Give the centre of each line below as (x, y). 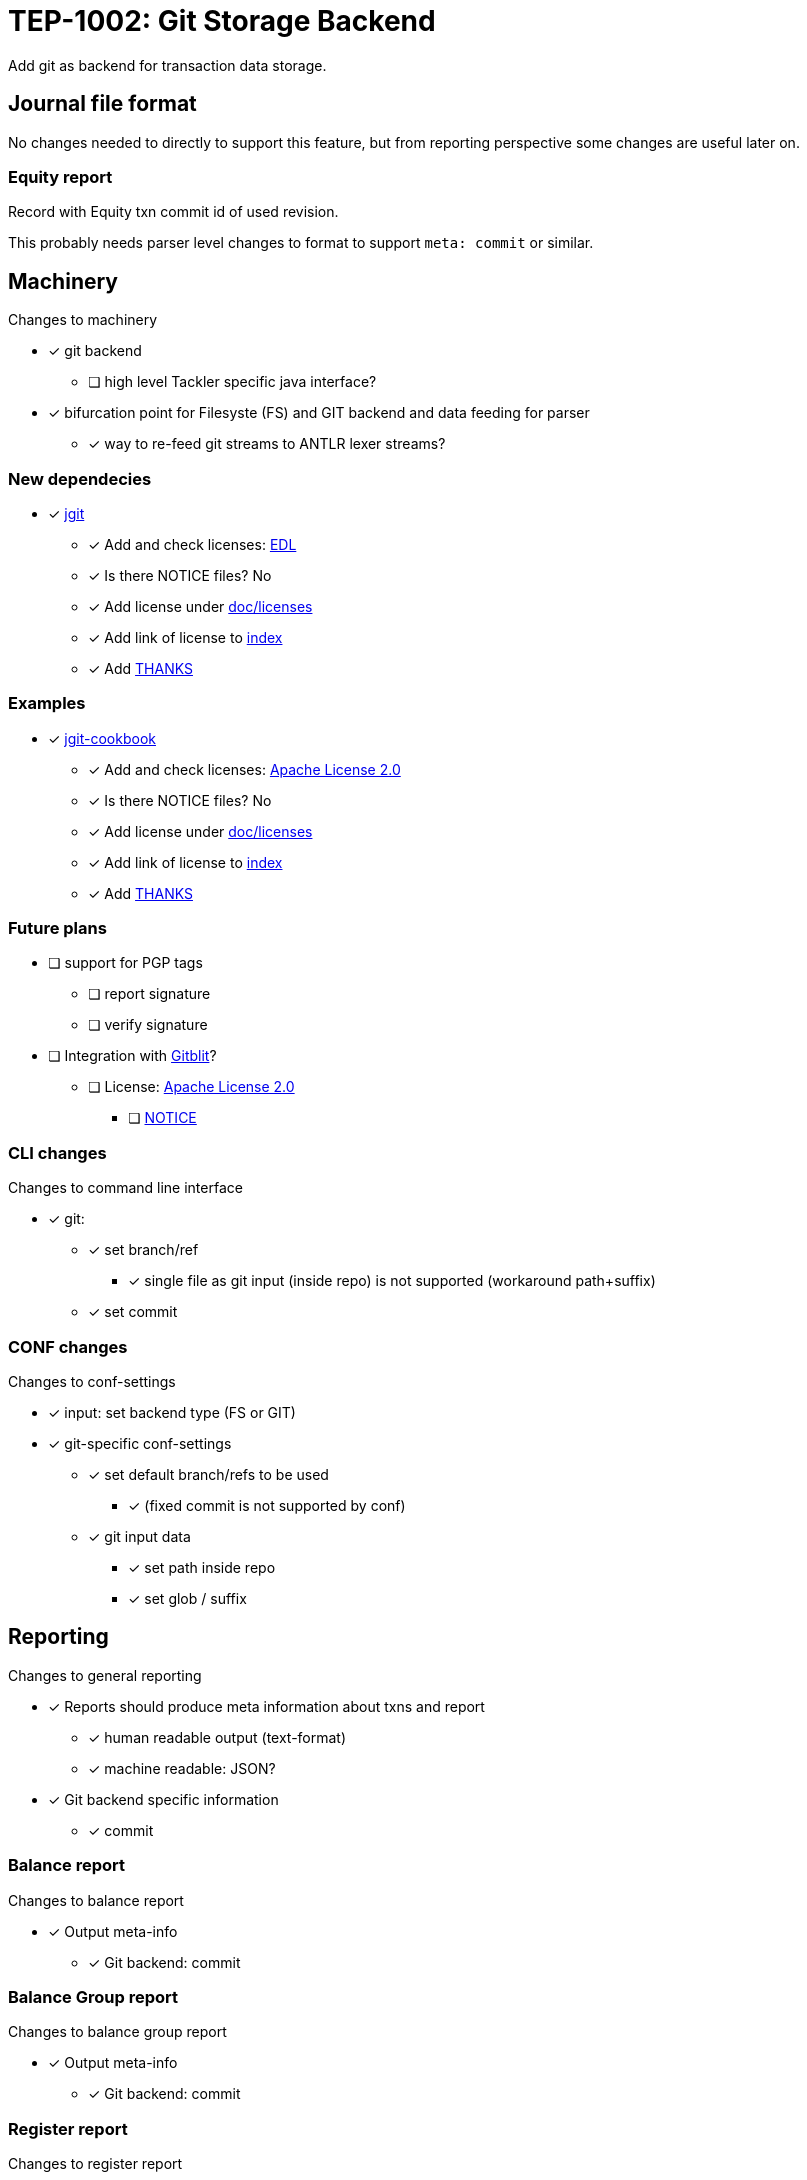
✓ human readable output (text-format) (217, 1737)
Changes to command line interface (125, 1188)
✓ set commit (133, 1312)
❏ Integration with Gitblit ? (132, 1056)
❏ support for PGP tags (125, 963)
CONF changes (68, 1346)
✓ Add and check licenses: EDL (192, 544)
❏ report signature (149, 994)
